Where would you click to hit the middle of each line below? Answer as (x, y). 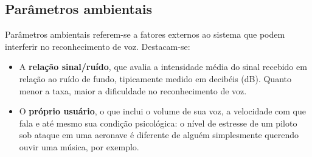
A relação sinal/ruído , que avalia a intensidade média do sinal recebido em (163, 67)
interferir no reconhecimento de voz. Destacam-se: (98, 46)
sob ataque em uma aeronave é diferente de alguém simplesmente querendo (159, 135)
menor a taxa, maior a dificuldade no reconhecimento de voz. (133, 90)
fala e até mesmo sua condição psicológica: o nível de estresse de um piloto (158, 123)
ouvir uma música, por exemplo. (79, 146)
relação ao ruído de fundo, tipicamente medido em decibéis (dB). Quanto (155, 78)
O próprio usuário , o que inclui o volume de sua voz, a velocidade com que (162, 111)
